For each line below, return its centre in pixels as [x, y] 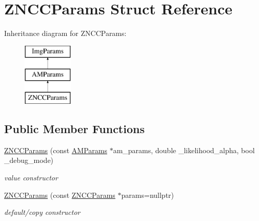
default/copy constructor [42, 212]
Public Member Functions [74, 129]
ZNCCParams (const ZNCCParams [60, 195]
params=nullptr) [148, 195]
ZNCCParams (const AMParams [56, 150]
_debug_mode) [29, 160]
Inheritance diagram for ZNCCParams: [65, 33]
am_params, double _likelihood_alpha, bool [184, 150]
